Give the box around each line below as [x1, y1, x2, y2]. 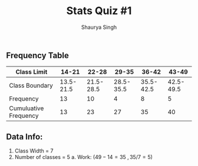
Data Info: [6, 131, 43, 142]
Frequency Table [6, 50, 70, 60]
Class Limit [15, 68, 48, 76]
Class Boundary [9, 81, 53, 89]
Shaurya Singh [81, 24, 117, 31]
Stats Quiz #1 [66, 4, 132, 18]
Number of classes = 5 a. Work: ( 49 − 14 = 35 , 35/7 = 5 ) [14, 154, 153, 161]
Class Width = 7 [14, 147, 54, 154]
